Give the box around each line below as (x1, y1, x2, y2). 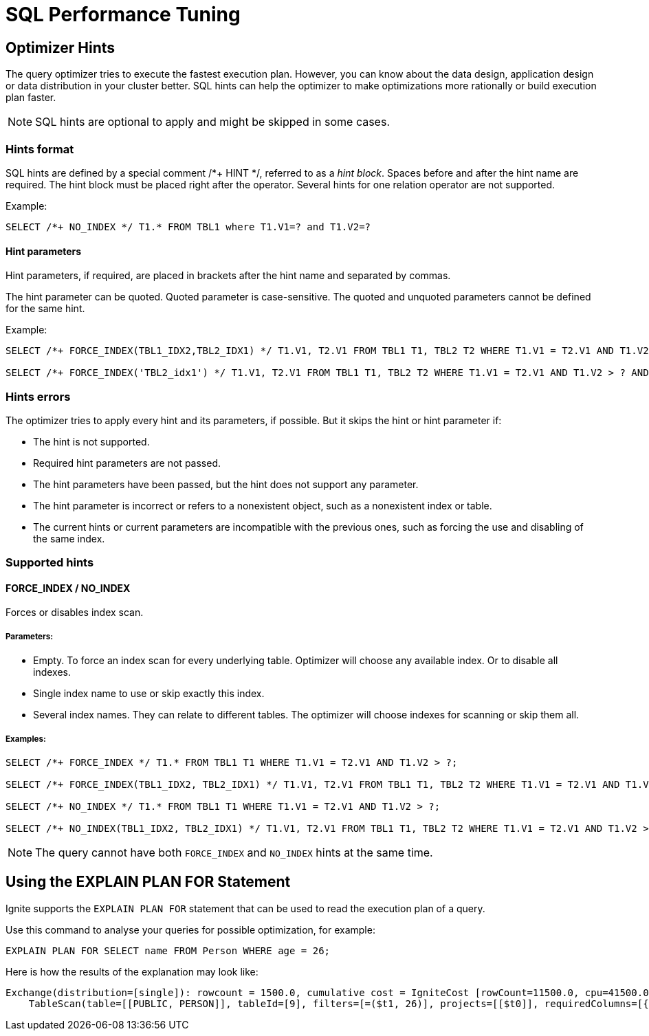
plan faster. (5, 91, 56, 104)
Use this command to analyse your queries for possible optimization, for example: (5, 923, 375, 936)
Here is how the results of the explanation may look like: (5, 965, 258, 978)
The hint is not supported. (33, 435, 150, 448)
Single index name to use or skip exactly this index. (33, 687, 265, 700)
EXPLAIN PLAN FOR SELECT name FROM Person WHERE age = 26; (5, 945, 331, 956)
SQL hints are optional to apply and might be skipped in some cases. (35, 115, 390, 129)
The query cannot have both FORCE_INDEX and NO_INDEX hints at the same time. (35, 846, 433, 860)
